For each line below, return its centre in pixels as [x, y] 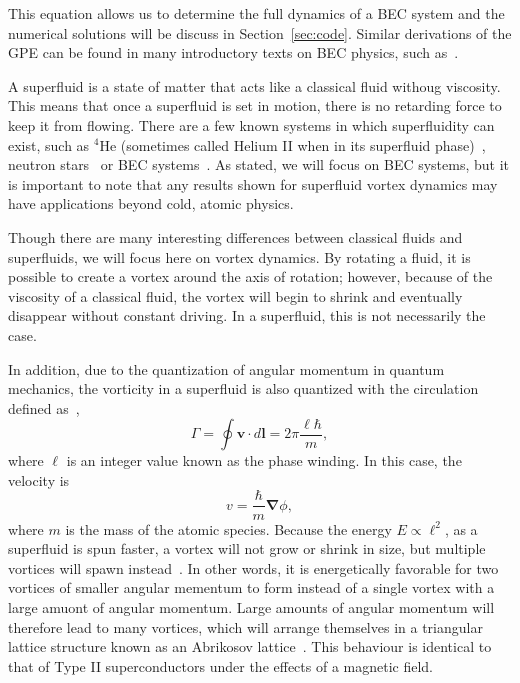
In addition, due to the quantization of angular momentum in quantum [226, 368]
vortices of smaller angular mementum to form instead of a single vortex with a [251, 587]
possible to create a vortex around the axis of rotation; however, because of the [250, 276]
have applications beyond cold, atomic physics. [151, 203]
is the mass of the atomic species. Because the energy [228, 528]
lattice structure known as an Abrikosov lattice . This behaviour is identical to [250, 646]
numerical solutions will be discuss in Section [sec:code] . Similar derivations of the [260, 32]
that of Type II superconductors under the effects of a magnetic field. [220, 665]
